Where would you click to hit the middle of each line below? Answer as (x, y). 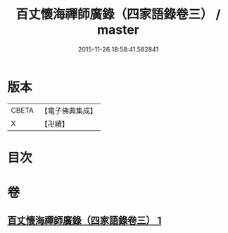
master (118, 30)
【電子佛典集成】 (69, 111)
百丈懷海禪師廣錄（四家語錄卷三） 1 (84, 221)
